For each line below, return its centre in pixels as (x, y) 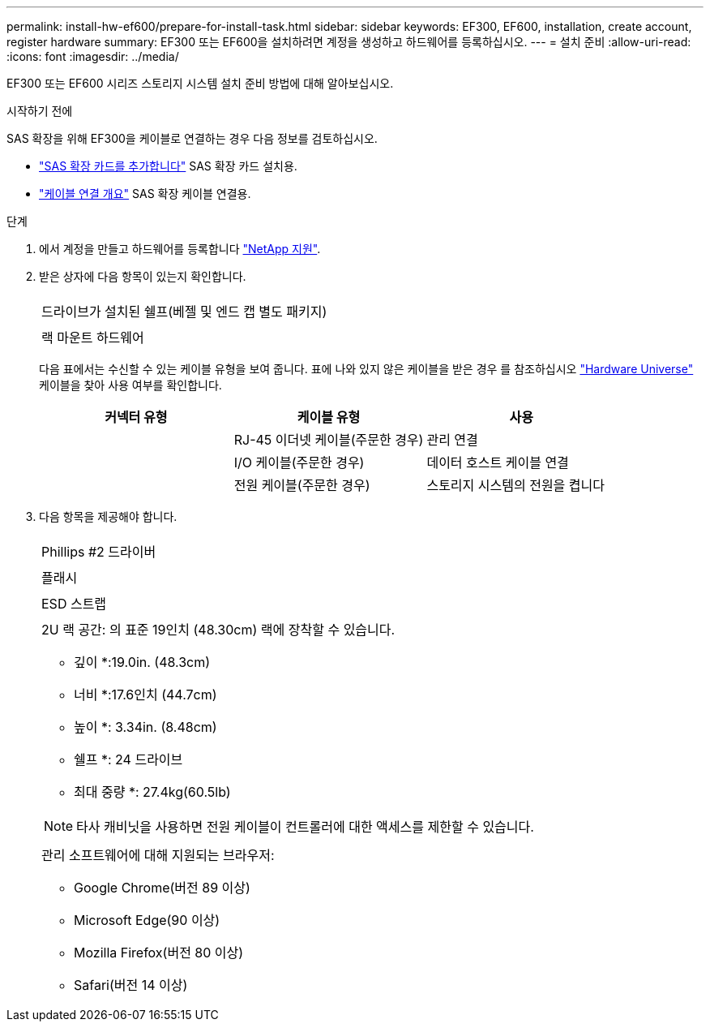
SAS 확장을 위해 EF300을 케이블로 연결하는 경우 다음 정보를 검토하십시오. (192, 138)
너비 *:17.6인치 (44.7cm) (145, 695)
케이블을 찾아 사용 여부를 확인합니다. (130, 385)
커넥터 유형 (136, 417)
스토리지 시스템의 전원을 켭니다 (515, 485)
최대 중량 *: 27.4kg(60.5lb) (152, 792)
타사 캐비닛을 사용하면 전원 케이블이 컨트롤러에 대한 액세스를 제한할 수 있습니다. (305, 827)
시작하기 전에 (40, 111)
